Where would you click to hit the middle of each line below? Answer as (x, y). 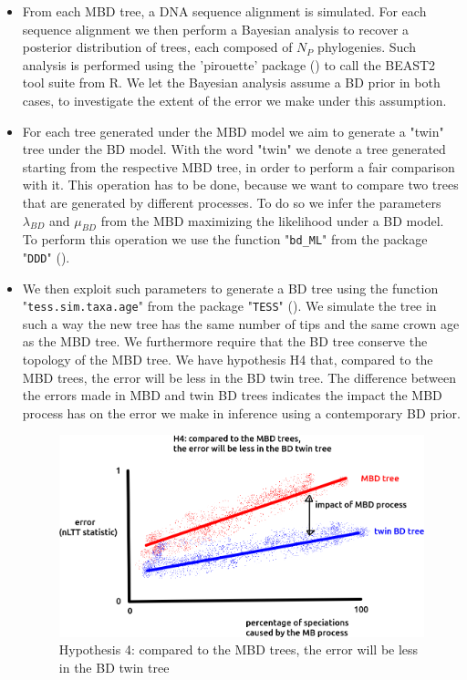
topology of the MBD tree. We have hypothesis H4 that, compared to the (228, 360)
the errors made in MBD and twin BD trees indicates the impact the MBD (232, 395)
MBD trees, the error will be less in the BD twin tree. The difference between (239, 377)
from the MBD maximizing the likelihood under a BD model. (272, 220)
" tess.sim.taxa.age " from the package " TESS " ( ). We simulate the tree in (229, 306)
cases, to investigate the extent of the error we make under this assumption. (234, 100)
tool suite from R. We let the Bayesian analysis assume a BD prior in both (231, 82)
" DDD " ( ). (46, 257)
